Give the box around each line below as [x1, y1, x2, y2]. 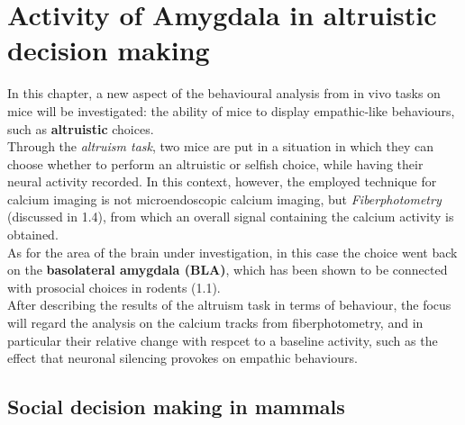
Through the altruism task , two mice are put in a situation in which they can [7, 137, 433, 156]
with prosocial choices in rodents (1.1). [7, 277, 221, 296]
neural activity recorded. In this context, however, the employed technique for [7, 172, 437, 191]
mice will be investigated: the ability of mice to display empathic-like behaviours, [7, 101, 455, 120]
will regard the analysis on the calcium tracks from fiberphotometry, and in [7, 313, 424, 332]
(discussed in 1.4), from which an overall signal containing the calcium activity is [7, 207, 454, 226]
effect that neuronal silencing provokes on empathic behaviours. [7, 348, 358, 367]
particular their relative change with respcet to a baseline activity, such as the [7, 330, 438, 349]
